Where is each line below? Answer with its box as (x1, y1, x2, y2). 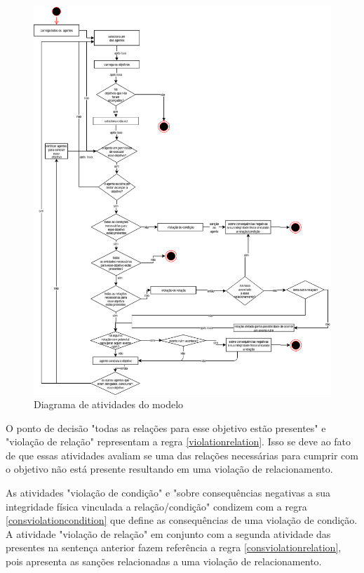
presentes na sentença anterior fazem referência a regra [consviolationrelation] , (6, 540, 342, 555)
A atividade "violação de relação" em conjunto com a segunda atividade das (6, 526, 331, 541)
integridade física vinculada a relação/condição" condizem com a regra (6, 499, 307, 513)
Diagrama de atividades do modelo (34, 397, 184, 412)
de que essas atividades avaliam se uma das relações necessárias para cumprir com (6, 447, 358, 462)
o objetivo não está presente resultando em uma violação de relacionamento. (6, 461, 333, 476)
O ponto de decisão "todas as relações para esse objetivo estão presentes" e (6, 420, 326, 435)
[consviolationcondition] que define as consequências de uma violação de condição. (6, 513, 358, 527)
